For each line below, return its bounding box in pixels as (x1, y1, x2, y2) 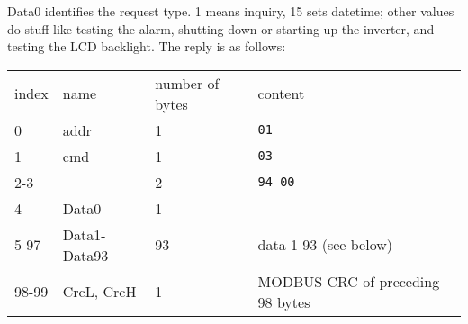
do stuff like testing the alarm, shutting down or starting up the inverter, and (7, 19, 435, 38)
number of (155, 72, 220, 94)
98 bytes (257, 291, 310, 312)
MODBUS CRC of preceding (257, 270, 440, 292)
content (257, 83, 305, 104)
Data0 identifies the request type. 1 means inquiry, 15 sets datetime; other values (7, 2, 454, 20)
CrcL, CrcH (62, 281, 137, 302)
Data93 (62, 244, 109, 265)
